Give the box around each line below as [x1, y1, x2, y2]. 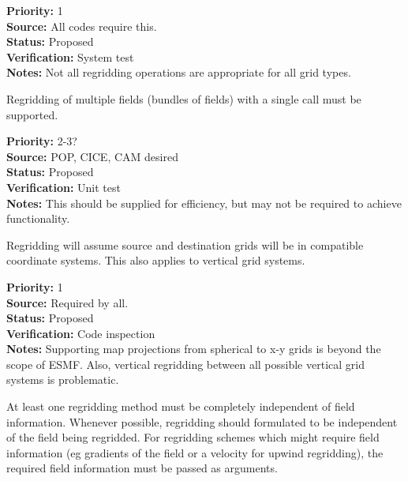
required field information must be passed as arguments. [6, 460, 278, 476]
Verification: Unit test [6, 178, 121, 195]
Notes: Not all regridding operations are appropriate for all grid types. [6, 64, 351, 81]
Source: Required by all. [6, 294, 129, 310]
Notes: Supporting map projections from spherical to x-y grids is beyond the [6, 340, 381, 357]
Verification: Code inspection [6, 325, 155, 341]
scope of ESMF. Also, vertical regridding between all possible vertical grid [6, 355, 365, 372]
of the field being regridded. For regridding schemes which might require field [6, 429, 380, 445]
